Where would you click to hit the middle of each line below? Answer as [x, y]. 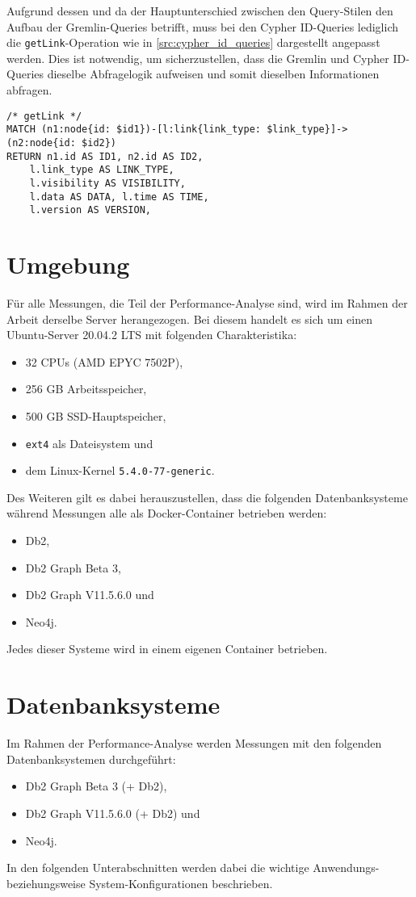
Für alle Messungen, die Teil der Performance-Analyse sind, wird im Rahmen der [207, 303]
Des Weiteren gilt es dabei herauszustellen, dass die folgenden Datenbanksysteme [207, 497]
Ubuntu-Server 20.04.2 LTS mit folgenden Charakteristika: [152, 335]
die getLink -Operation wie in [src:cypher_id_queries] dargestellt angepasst [193, 42]
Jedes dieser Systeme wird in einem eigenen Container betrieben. [167, 649]
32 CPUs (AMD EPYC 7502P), [104, 361]
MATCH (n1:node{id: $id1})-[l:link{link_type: [134, 130]
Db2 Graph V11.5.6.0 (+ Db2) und [113, 813]
